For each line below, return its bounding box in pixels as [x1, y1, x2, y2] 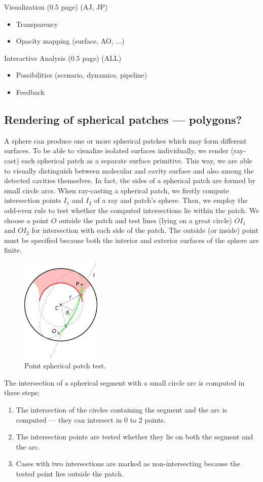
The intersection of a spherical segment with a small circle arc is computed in [4, 377, 245, 388]
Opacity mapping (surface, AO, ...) [16, 36, 125, 46]
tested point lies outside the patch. [16, 468, 124, 478]
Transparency [16, 18, 58, 29]
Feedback [16, 86, 45, 97]
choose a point [4, 215, 49, 225]
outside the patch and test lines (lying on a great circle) [58, 215, 232, 225]
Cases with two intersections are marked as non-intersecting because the [16, 458, 240, 469]
